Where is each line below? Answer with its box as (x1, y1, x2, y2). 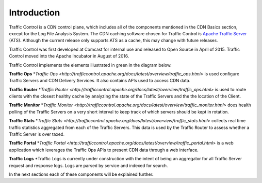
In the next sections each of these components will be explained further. (9, 171, 154, 177)
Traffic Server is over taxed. (9, 131, 65, 137)
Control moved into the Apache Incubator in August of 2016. (9, 53, 129, 59)
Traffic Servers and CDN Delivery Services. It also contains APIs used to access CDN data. (9, 78, 191, 84)
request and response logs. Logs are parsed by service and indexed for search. (9, 162, 168, 169)
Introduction (9, 7, 60, 18)
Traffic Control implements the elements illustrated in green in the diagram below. (9, 62, 172, 68)
